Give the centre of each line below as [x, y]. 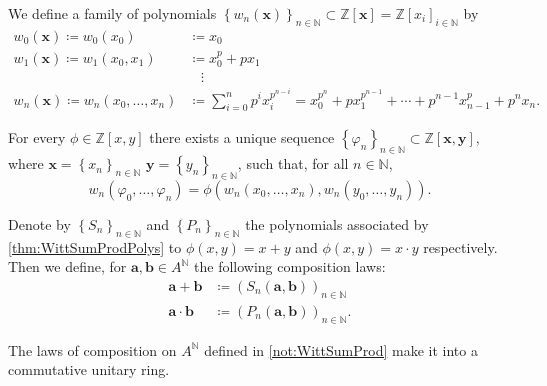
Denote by [39, 223]
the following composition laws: [290, 266]
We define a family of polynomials [112, 13]
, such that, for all [293, 163]
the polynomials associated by [337, 223]
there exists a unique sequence [242, 137]
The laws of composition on [92, 349]
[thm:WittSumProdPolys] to [95, 246]
